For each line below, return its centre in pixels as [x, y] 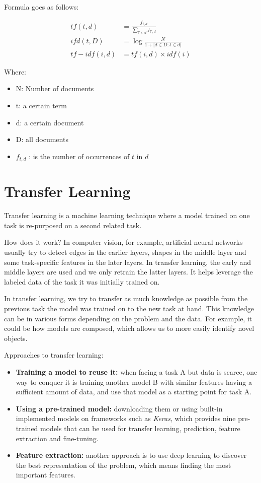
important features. [46, 475]
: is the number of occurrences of [79, 156]
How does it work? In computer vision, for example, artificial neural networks [123, 242]
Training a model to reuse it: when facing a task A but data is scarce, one [137, 372]
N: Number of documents [55, 88]
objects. [16, 338]
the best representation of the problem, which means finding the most [123, 465]
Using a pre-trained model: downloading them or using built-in [119, 408]
